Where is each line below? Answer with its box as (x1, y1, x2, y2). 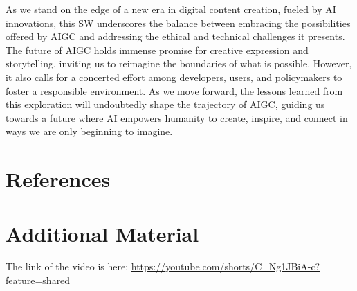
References (6, 165, 111, 193)
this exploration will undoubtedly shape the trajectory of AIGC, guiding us (6, 97, 325, 112)
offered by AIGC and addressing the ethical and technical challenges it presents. (6, 29, 345, 44)
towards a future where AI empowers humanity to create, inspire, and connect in (6, 110, 348, 125)
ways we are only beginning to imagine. (6, 124, 173, 139)
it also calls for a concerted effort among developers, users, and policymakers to (6, 69, 342, 84)
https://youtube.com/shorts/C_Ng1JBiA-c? (131, 259, 320, 274)
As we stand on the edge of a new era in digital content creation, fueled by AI (6, 2, 336, 16)
